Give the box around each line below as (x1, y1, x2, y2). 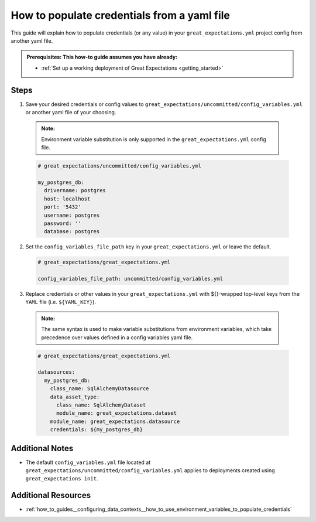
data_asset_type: (50, 393, 100, 400)
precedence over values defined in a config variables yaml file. (41, 334, 193, 341)
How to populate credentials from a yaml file (11, 9, 231, 22)
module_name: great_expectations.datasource (50, 418, 180, 425)
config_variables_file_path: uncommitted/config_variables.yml (37, 275, 224, 282)
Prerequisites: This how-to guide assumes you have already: (26, 53, 178, 61)
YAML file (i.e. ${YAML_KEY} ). (25, 299, 97, 306)
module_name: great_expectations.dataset (56, 410, 177, 417)
